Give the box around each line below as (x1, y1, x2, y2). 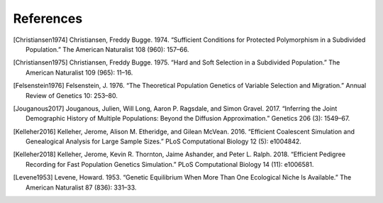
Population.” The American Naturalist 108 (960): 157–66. (26, 45, 189, 53)
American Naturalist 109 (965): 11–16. (26, 68, 133, 77)
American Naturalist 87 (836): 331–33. (26, 183, 137, 192)
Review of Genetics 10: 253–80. (26, 91, 118, 99)
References (13, 11, 83, 26)
